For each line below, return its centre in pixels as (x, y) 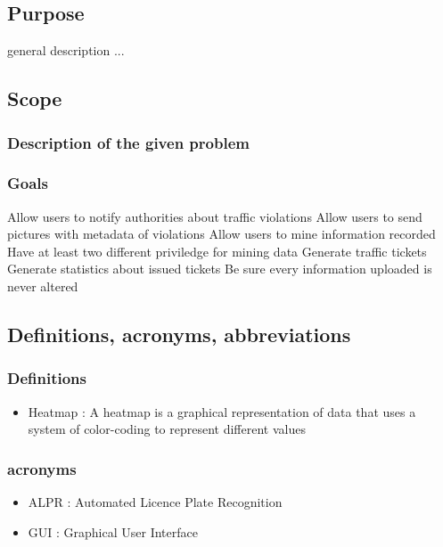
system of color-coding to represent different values (167, 429)
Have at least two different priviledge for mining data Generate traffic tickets (217, 251)
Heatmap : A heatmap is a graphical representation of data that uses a (222, 411)
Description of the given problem (128, 142)
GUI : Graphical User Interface (113, 531)
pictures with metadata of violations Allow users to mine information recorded (221, 234)
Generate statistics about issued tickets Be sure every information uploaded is (220, 269)
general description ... (66, 50)
